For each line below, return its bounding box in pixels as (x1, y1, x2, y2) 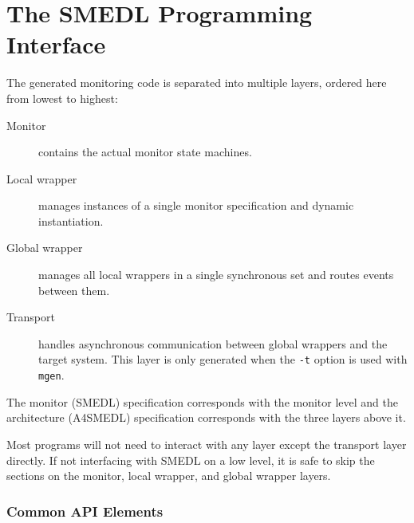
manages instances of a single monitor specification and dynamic (38, 197, 354, 214)
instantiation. (38, 212, 104, 229)
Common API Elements (6, 501, 164, 521)
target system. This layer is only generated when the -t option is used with (38, 351, 408, 368)
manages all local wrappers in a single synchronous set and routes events (38, 266, 394, 283)
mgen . (38, 367, 65, 383)
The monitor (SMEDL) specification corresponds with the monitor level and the (6, 393, 398, 410)
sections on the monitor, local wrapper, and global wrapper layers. (6, 467, 331, 484)
